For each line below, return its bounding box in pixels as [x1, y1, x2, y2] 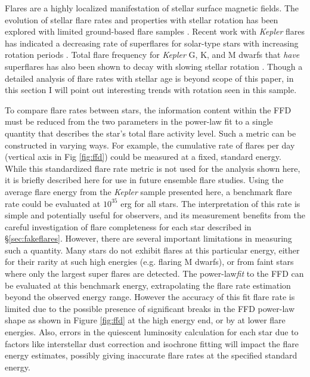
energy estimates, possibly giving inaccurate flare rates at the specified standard [5, 349, 297, 361]
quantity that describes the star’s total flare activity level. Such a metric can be [5, 126, 296, 139]
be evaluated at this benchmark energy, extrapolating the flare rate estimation [5, 279, 291, 291]
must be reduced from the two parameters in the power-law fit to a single [5, 115, 273, 128]
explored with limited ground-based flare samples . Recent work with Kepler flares [5, 25, 305, 38]
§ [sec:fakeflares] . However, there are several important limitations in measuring [5, 232, 292, 245]
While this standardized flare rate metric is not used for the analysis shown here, [5, 162, 300, 174]
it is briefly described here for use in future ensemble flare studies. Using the [5, 174, 284, 186]
